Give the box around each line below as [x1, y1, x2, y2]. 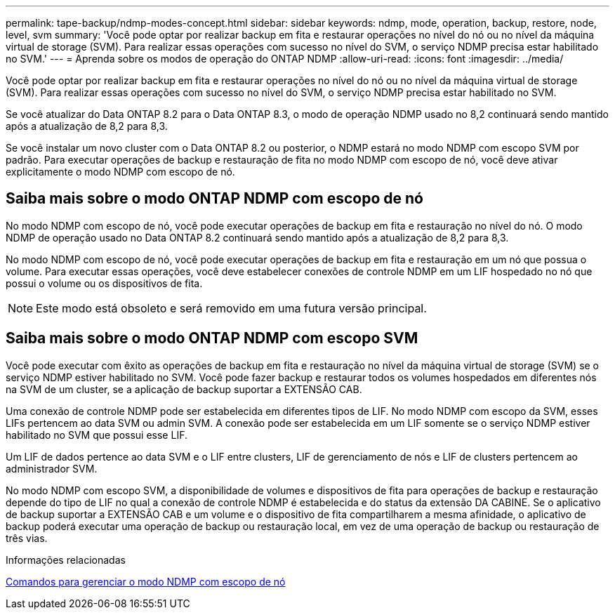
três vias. [6, 531, 48, 544]
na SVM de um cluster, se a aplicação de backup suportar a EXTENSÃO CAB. [6, 383, 362, 395]
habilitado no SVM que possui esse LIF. [6, 428, 187, 441]
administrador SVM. [6, 462, 98, 475]
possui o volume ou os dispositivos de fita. [6, 277, 203, 289]
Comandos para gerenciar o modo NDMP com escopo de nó [6, 575, 286, 588]
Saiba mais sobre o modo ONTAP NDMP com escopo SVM [6, 329, 418, 348]
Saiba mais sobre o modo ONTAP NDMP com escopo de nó [6, 190, 423, 208]
